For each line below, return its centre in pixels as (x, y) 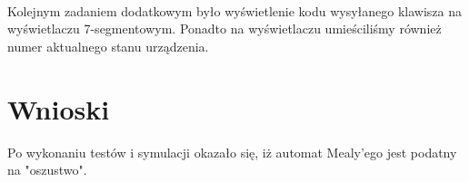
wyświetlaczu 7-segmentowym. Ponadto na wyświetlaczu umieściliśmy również (225, 29)
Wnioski (59, 108)
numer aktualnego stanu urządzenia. (108, 46)
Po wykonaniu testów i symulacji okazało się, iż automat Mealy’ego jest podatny (232, 152)
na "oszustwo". (47, 170)
